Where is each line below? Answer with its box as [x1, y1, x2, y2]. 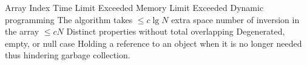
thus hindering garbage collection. [5, 49, 130, 61]
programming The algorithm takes [5, 13, 133, 26]
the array [5, 25, 39, 38]
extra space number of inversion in [171, 13, 300, 26]
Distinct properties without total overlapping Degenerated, [66, 25, 285, 38]
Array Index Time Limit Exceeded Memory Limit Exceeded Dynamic [5, 1, 264, 13]
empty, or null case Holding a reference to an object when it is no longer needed [5, 36, 302, 49]
